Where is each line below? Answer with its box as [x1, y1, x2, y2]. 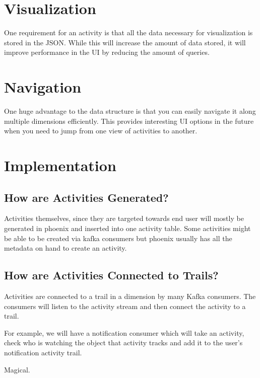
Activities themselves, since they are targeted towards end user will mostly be [4, 213, 244, 223]
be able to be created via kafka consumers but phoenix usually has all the [4, 233, 232, 243]
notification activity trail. [4, 347, 82, 357]
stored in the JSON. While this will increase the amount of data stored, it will [4, 37, 246, 47]
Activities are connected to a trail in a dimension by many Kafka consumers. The [4, 290, 256, 301]
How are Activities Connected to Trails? [4, 267, 219, 283]
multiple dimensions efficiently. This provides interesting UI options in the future [4, 115, 254, 126]
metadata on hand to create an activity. [4, 243, 127, 253]
